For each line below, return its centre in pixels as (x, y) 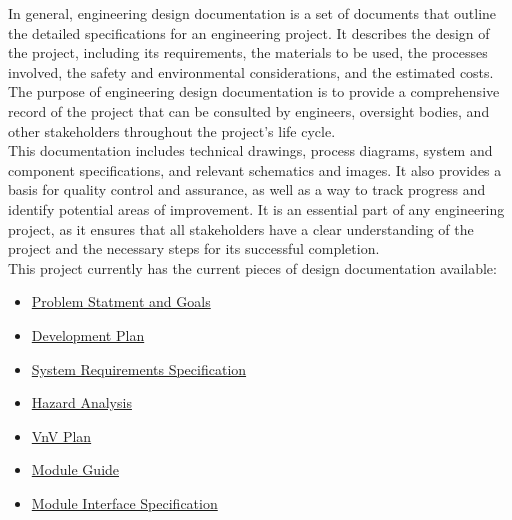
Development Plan (88, 334)
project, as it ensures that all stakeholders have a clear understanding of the (241, 228)
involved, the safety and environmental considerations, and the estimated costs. (251, 71)
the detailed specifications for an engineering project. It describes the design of (249, 32)
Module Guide (75, 469)
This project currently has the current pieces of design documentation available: (252, 267)
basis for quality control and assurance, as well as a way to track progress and (247, 189)
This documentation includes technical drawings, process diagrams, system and (250, 150)
